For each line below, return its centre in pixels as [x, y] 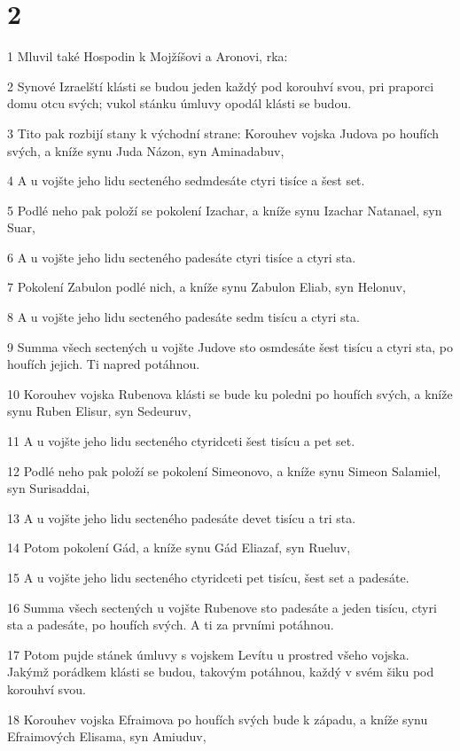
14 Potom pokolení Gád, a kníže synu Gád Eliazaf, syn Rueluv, [179, 548]
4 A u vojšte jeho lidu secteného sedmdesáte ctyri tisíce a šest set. [186, 180]
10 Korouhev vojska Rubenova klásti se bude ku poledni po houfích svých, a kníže [230, 393]
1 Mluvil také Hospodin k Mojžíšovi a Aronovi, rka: [148, 56]
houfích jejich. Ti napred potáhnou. [104, 364]
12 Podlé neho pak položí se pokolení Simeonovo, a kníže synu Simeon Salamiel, [224, 470]
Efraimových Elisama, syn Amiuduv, [107, 736]
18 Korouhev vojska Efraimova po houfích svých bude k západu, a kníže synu [218, 719]
